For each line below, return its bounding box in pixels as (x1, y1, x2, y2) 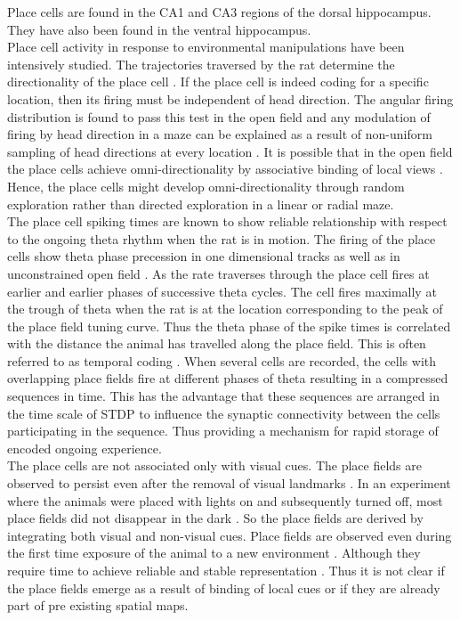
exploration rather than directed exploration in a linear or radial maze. (7, 194, 394, 213)
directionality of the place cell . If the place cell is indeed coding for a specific (7, 72, 429, 91)
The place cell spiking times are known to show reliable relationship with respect (7, 212, 448, 231)
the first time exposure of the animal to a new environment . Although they (7, 543, 421, 562)
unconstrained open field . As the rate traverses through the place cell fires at (7, 264, 430, 282)
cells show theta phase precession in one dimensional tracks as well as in (7, 247, 400, 265)
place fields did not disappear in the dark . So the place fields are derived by (7, 509, 424, 527)
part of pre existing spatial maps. (7, 596, 189, 615)
